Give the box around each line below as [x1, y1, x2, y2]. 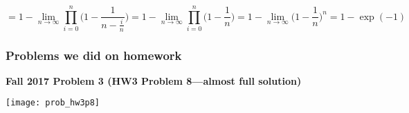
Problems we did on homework [6, 46, 182, 63]
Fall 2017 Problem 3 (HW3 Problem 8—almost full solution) [6, 73, 302, 88]
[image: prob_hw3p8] [6, 98, 100, 108]
